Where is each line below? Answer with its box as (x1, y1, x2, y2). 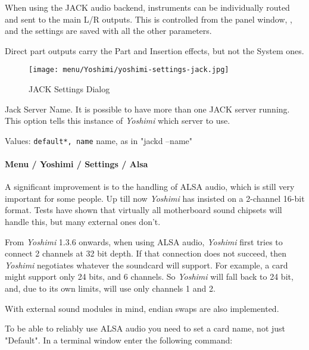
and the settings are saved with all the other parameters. (5, 24, 212, 37)
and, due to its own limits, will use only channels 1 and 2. (5, 282, 216, 295)
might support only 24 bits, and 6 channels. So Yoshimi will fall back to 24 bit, (5, 270, 294, 283)
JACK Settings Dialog (29, 83, 110, 95)
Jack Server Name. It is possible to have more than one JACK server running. (5, 102, 290, 115)
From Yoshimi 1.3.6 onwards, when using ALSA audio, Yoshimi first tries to (5, 235, 283, 248)
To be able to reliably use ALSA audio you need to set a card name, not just (5, 322, 286, 335)
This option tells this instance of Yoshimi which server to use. (5, 114, 230, 127)
